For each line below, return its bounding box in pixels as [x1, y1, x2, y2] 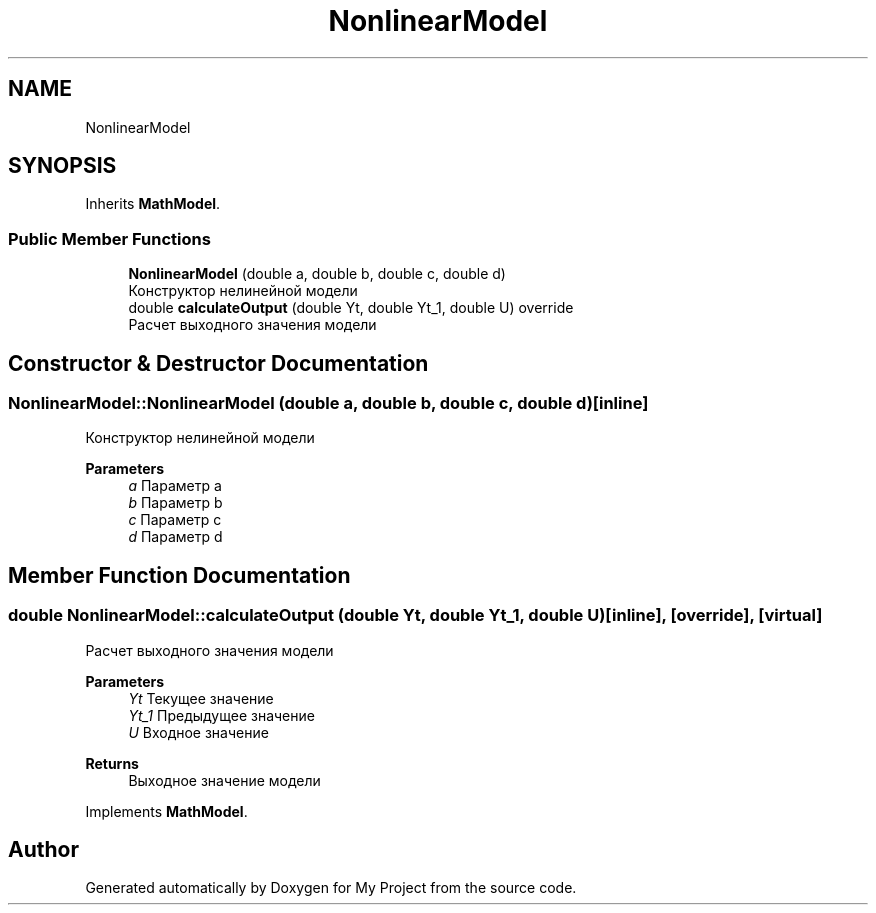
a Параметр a [128, 477, 222, 495]
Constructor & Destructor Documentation [8, 350, 429, 376]
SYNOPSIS [8, 153, 117, 179]
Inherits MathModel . [85, 195, 221, 213]
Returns [85, 754, 139, 772]
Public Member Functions [8, 228, 211, 249]
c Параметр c [128, 511, 222, 529]
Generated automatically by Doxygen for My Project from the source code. [85, 879, 577, 897]
